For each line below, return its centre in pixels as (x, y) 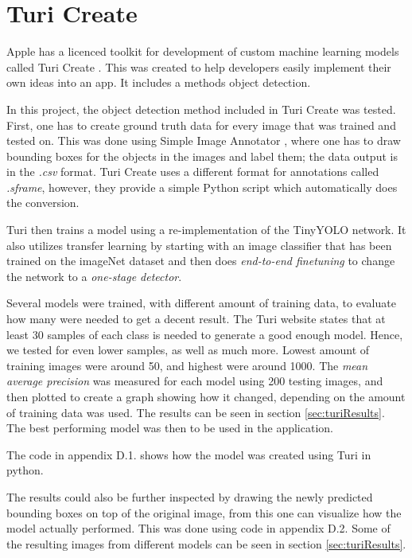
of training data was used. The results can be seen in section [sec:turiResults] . (196, 412)
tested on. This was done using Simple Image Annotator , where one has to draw (204, 140)
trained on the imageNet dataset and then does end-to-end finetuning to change (201, 261)
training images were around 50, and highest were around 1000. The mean (187, 365)
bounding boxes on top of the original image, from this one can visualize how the (204, 512)
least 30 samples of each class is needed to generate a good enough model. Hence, (205, 334)
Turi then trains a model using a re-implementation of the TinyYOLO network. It (206, 230)
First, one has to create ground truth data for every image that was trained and (201, 125)
